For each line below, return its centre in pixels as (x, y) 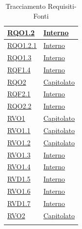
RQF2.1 (19, 94)
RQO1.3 (19, 57)
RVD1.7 (19, 203)
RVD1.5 (19, 179)
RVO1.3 (19, 154)
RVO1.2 (19, 142)
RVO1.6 (19, 191)
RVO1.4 (19, 167)
